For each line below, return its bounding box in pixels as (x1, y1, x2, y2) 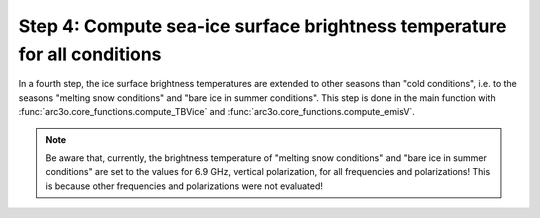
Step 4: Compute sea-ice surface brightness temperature (18, 15, 507, 37)
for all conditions (18, 43, 162, 65)
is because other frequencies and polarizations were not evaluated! (45, 180, 324, 192)
